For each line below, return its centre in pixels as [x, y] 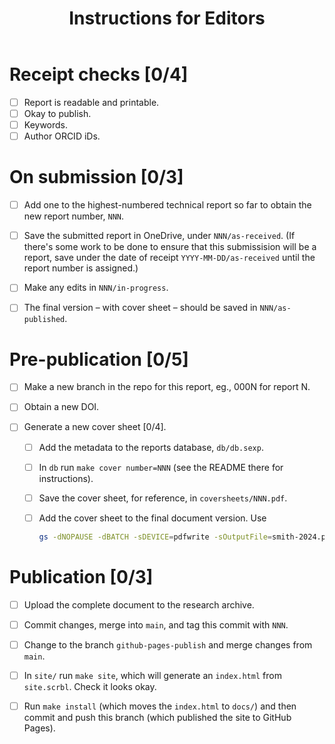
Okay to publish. [57, 113]
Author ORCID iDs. [62, 136]
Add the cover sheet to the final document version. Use [152, 518]
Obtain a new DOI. [61, 407]
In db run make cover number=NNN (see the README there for [161, 467]
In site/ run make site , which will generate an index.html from [152, 675]
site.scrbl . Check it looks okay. [90, 686]
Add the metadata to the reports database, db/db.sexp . [151, 447]
